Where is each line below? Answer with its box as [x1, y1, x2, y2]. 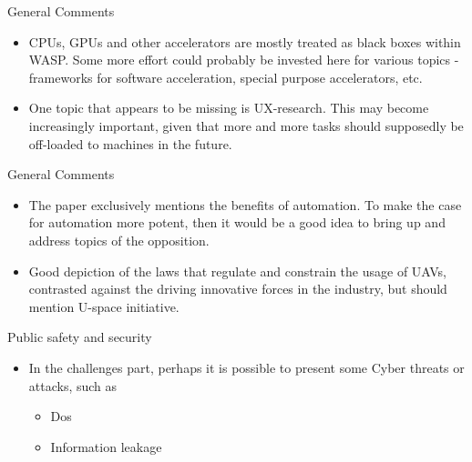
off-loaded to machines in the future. [28, 134, 232, 153]
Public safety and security [7, 327, 152, 346]
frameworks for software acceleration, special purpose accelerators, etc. [28, 67, 423, 86]
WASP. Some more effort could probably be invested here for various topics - [28, 50, 459, 69]
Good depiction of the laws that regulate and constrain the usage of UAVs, [28, 261, 447, 280]
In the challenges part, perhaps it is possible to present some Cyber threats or [28, 357, 465, 377]
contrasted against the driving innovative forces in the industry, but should [28, 279, 447, 298]
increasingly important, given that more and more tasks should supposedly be [28, 115, 464, 135]
